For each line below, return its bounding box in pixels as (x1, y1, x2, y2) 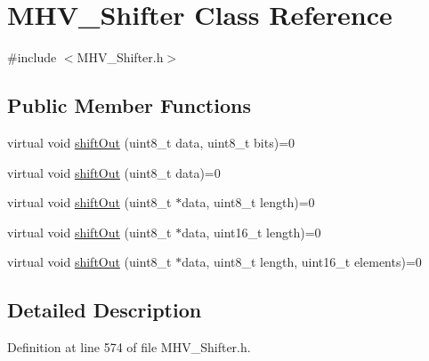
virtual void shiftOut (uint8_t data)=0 (7, 163, 221, 181)
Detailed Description (7, 296, 202, 324)
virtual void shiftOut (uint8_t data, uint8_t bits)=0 (7, 132, 295, 151)
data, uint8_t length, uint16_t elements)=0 (182, 253, 422, 271)
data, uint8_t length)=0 (182, 193, 315, 212)
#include (7, 48, 57, 67)
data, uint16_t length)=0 (182, 222, 321, 241)
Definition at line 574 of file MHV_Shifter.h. (7, 338, 251, 357)
